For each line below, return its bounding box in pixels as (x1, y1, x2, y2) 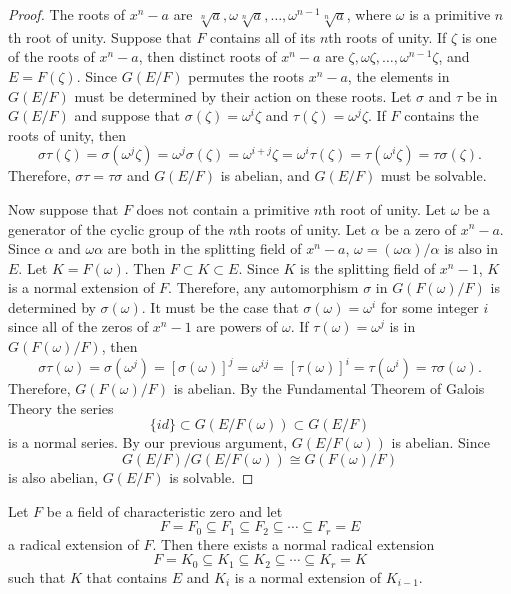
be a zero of (384, 218, 456, 239)
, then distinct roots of (138, 46, 277, 67)
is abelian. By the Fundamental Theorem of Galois (173, 378, 485, 399)
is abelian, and (220, 165, 310, 186)
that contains (86, 566, 168, 587)
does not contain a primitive (136, 198, 310, 219)
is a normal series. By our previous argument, (8, 432, 288, 453)
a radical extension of (8, 533, 139, 554)
